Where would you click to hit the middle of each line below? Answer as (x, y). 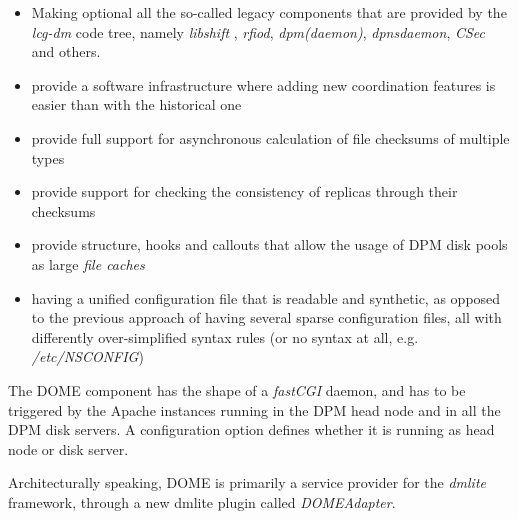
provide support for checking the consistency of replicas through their (244, 191)
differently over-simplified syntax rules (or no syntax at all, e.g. (225, 336)
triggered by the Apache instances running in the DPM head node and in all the (254, 409)
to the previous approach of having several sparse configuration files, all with (266, 317)
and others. (66, 51)
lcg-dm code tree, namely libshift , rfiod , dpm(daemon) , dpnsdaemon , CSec (258, 31)
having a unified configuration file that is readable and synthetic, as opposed (266, 297)
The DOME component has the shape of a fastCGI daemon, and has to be (237, 389)
